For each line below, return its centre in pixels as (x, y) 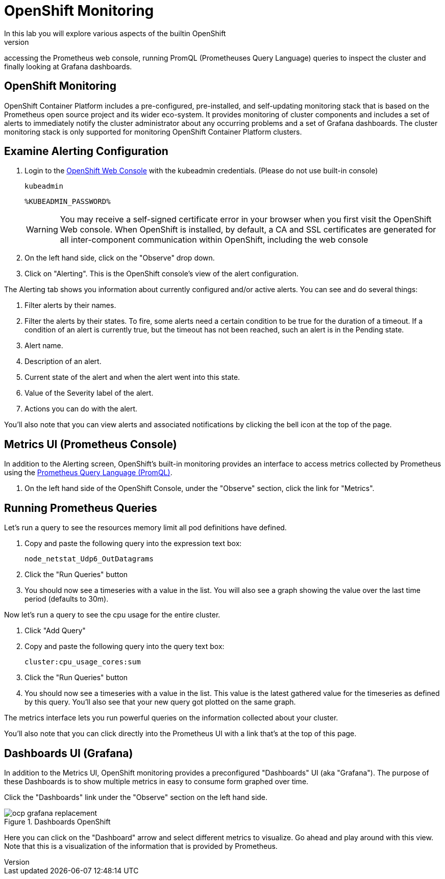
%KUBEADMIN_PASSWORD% (68, 202)
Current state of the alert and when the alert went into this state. (132, 377)
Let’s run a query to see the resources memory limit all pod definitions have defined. (145, 528)
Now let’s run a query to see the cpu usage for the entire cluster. (112, 615)
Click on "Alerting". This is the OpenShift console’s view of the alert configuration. (162, 274)
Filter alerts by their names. (70, 305)
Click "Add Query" (55, 631)
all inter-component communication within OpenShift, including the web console (214, 240)
